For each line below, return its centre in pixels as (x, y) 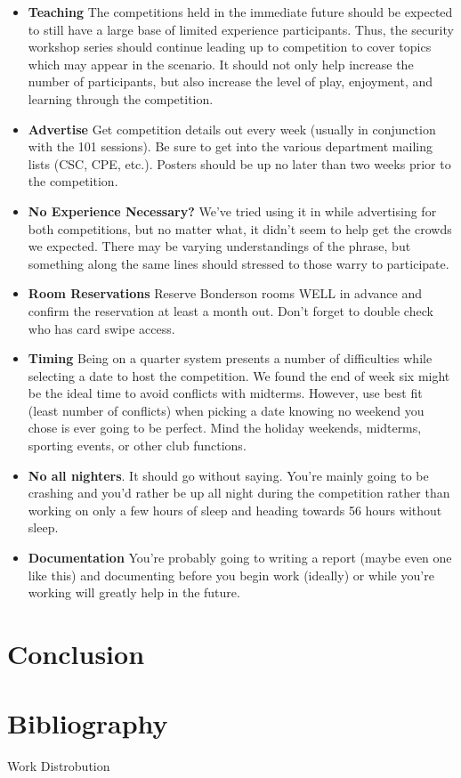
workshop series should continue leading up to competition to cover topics (230, 47)
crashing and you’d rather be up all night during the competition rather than (239, 493)
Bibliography (88, 723)
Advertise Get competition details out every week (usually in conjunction (232, 129)
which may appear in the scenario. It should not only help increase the (221, 64)
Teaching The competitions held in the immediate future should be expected (240, 12)
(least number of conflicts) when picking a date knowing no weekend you (226, 410)
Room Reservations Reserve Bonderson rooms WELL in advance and (225, 293)
